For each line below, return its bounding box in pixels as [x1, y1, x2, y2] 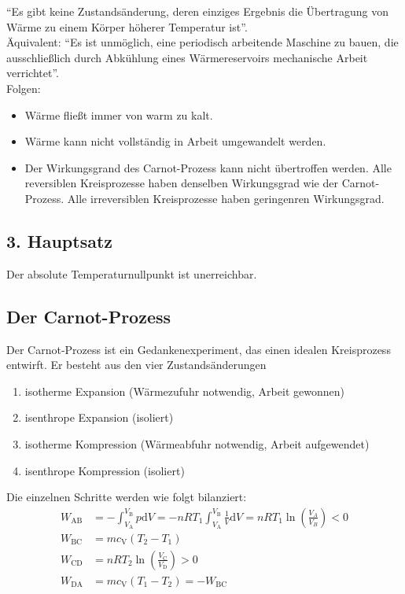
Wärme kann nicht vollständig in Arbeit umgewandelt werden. [24, 133, 326, 149]
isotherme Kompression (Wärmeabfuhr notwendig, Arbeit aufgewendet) [24, 435, 370, 452]
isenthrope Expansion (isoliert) [24, 409, 174, 426]
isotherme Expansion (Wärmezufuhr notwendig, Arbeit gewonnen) [24, 382, 344, 399]
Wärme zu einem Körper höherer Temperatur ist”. [6, 18, 248, 35]
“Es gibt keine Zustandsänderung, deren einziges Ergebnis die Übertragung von [6, 3, 388, 19]
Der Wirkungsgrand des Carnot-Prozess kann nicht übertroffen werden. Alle [24, 159, 392, 175]
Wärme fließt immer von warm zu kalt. [24, 106, 213, 123]
